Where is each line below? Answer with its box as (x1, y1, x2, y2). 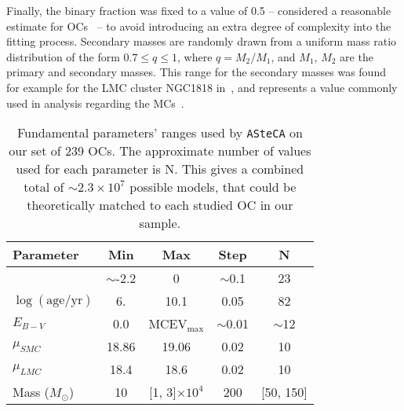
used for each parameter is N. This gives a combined (16, 160, 304, 178)
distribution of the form (6, 48, 120, 64)
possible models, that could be (129, 178, 297, 196)
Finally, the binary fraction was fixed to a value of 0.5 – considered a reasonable (6, 2, 391, 18)
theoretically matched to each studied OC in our (27, 196, 293, 215)
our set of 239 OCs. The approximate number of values (9, 141, 311, 160)
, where (177, 48, 213, 64)
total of (24, 178, 64, 196)
